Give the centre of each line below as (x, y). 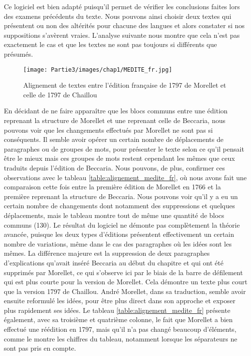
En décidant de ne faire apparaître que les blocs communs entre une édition (116, 111)
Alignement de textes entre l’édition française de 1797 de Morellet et (125, 85)
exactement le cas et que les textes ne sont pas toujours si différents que (111, 44)
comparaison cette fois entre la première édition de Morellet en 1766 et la (112, 187)
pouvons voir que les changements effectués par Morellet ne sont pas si (108, 130)
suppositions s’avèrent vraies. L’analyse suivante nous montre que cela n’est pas (122, 35)
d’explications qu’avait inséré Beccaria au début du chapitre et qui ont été (114, 262)
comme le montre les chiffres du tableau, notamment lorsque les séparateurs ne (121, 338)
